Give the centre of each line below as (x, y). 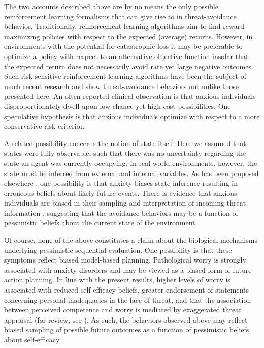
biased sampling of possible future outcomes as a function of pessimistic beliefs (127, 329)
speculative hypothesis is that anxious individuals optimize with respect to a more (132, 116)
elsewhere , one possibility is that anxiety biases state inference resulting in (121, 183)
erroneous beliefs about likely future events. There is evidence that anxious (121, 193)
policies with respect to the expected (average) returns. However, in (147, 36)
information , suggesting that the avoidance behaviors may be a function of (121, 212)
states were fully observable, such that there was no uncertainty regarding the (125, 153)
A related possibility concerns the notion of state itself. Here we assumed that (125, 143)
